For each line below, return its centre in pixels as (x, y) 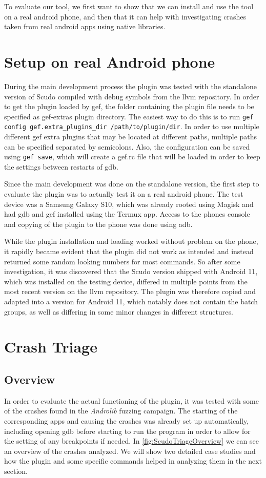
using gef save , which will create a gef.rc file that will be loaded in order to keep (132, 157)
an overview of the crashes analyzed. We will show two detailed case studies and (130, 451)
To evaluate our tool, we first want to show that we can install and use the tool (129, 6)
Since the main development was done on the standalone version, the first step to (132, 184)
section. (16, 471)
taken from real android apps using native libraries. (85, 26)
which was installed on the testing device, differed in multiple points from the (126, 281)
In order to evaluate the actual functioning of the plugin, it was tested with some (131, 400)
